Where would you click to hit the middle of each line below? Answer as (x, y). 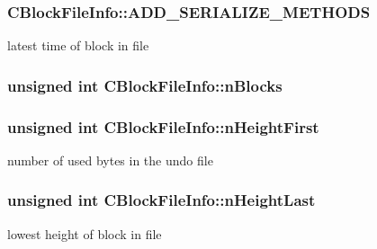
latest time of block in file (78, 45)
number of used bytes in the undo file (110, 160)
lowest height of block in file (85, 233)
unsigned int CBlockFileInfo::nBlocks (145, 85)
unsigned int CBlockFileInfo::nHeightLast (162, 200)
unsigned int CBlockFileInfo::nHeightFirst (163, 126)
